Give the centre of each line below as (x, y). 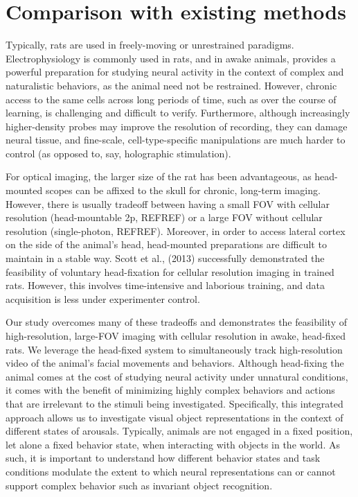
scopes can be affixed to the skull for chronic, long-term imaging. (183, 190)
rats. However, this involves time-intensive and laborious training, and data (165, 285)
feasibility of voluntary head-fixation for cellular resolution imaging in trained (170, 271)
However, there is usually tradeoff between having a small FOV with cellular (168, 203)
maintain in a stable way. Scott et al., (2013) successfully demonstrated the (165, 258)
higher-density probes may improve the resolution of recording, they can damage (177, 126)
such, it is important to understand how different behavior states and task (163, 458)
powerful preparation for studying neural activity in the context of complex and (175, 72)
